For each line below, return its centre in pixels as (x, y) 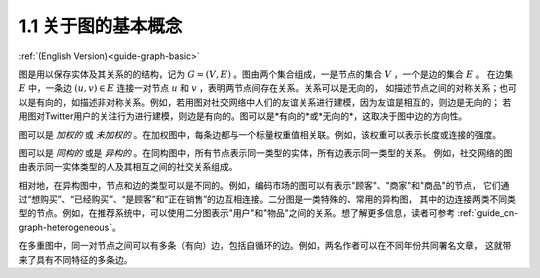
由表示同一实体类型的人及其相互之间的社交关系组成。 (128, 167)
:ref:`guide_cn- (488, 213)
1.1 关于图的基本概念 (100, 26)
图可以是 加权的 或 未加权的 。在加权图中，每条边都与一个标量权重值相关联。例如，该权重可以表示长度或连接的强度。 (260, 134)
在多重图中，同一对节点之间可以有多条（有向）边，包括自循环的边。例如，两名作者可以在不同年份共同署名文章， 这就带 (265, 246)
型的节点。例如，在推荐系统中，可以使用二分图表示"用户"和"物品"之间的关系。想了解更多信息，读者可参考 (237, 213)
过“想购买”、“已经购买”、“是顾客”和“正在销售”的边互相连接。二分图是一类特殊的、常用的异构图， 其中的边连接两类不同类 (267, 199)
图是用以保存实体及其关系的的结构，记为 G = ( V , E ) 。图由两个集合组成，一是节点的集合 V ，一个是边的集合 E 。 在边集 (266, 74)
